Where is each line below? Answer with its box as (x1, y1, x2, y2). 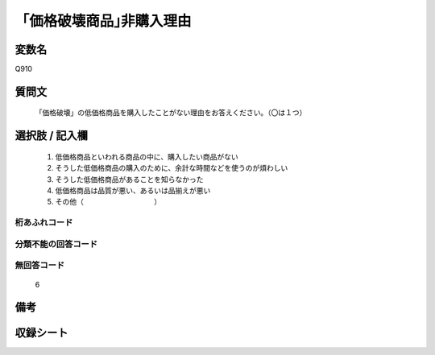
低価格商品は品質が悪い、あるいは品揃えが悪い (55, 186, 211, 196)
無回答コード (14, 260, 65, 271)
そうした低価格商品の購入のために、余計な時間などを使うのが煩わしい (55, 163, 288, 173)
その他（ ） (55, 197, 161, 207)
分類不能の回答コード (14, 238, 98, 250)
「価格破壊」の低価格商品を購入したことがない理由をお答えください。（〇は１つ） (35, 108, 307, 118)
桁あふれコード (14, 217, 73, 229)
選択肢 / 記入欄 (14, 129, 89, 142)
